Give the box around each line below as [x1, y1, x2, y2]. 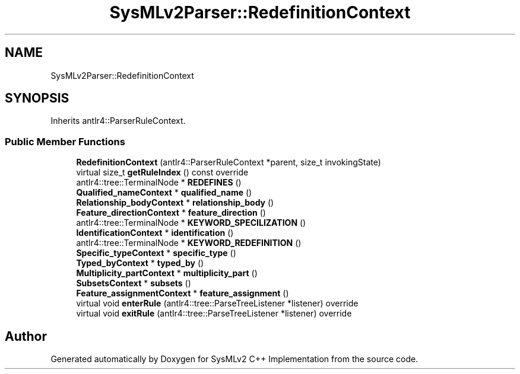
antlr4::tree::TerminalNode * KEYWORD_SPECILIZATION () [76, 218, 306, 228]
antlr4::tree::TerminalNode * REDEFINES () [76, 177, 242, 188]
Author [5, 328, 47, 344]
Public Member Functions [5, 135, 125, 148]
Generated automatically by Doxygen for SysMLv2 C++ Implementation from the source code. [50, 354, 418, 365]
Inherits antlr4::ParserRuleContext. [50, 116, 186, 126]
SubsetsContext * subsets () [76, 278, 191, 289]
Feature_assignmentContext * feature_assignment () [76, 288, 289, 299]
